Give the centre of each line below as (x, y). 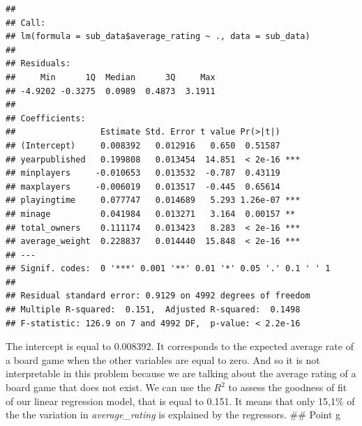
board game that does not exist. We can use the (108, 387)
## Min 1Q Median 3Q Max (111, 77)
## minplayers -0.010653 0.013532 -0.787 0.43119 (143, 173)
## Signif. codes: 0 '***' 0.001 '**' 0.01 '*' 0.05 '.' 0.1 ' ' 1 (168, 269)
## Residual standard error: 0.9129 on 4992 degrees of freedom (158, 296)
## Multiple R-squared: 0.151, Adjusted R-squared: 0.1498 (153, 310)
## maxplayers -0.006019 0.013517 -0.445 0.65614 (143, 187)
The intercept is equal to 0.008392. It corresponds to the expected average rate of (180, 346)
